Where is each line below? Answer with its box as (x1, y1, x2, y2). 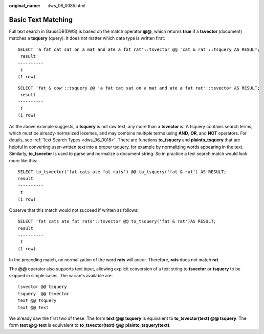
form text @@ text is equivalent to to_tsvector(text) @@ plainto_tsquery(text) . (9, 322, 171, 328)
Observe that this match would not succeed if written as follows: (9, 207, 139, 213)
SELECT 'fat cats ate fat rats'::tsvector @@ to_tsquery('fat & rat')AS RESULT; (18, 219, 217, 224)
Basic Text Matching (9, 15, 73, 24)
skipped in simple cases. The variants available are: (9, 273, 113, 279)
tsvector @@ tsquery (18, 284, 67, 289)
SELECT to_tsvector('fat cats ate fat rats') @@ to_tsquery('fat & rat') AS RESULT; (18, 169, 227, 175)
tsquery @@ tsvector (18, 291, 69, 296)
